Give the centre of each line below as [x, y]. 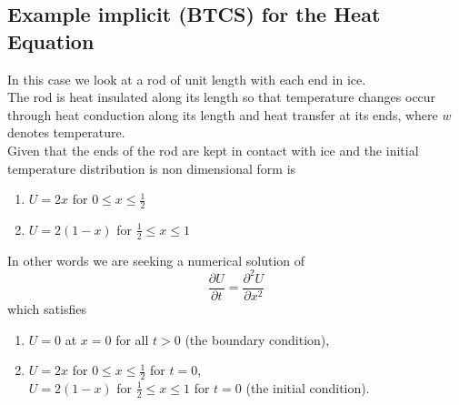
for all [132, 339]
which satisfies [47, 308]
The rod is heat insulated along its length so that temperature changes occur [222, 97]
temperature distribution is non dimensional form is [152, 168]
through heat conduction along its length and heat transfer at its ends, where [223, 114]
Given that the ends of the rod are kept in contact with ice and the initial [213, 150]
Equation [51, 40]
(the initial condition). [308, 387]
